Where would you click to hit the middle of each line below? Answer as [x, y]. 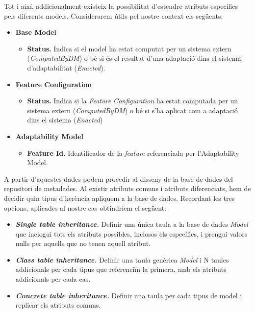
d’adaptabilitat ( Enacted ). [66, 67]
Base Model [36, 32]
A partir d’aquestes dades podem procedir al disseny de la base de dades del [118, 179]
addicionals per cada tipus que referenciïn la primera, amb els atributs [121, 269]
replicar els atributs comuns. [58, 305]
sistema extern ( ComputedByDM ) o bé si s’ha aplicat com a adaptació [132, 110]
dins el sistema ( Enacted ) [65, 120]
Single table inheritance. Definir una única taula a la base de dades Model [132, 224]
